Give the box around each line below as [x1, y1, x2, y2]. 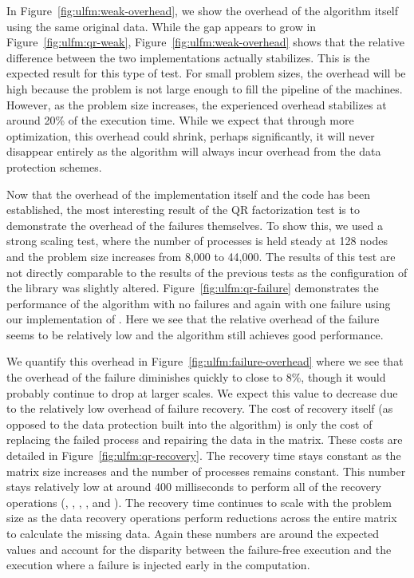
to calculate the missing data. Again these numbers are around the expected [6, 525, 380, 541]
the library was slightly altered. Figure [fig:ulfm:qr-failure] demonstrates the [6, 279, 379, 296]
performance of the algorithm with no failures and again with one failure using [6, 295, 391, 311]
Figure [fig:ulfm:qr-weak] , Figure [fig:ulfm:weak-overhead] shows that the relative [6, 34, 404, 50]
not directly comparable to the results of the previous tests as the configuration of [6, 263, 408, 280]
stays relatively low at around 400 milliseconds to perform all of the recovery [6, 478, 381, 495]
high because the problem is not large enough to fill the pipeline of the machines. [6, 80, 403, 97]
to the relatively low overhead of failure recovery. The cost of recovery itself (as [6, 400, 393, 417]
